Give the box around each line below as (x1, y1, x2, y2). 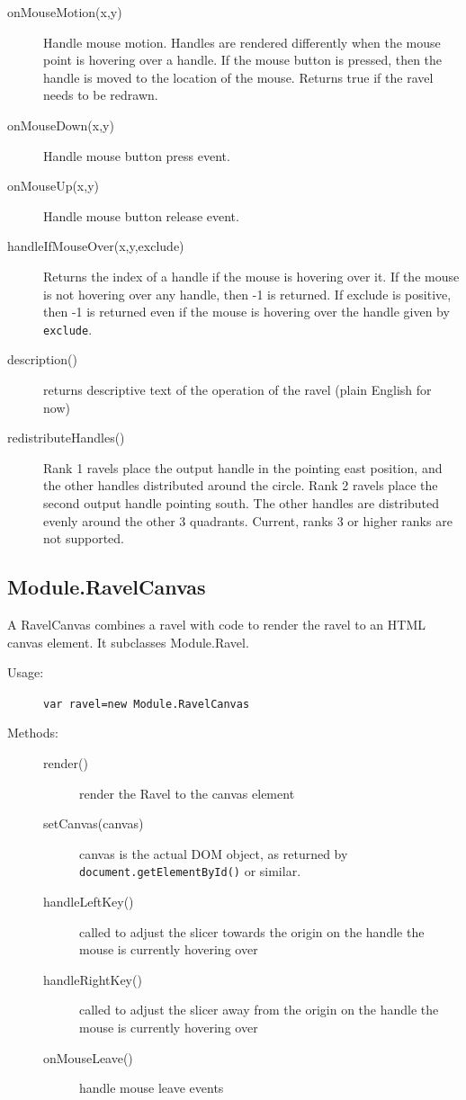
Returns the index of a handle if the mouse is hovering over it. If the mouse (43, 266, 460, 285)
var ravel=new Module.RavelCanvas (43, 697, 250, 711)
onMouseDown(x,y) (7, 115, 114, 134)
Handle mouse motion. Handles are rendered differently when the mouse (43, 32, 441, 51)
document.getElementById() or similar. (79, 862, 301, 881)
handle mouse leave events (79, 1078, 224, 1097)
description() (7, 350, 77, 369)
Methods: (7, 723, 58, 742)
